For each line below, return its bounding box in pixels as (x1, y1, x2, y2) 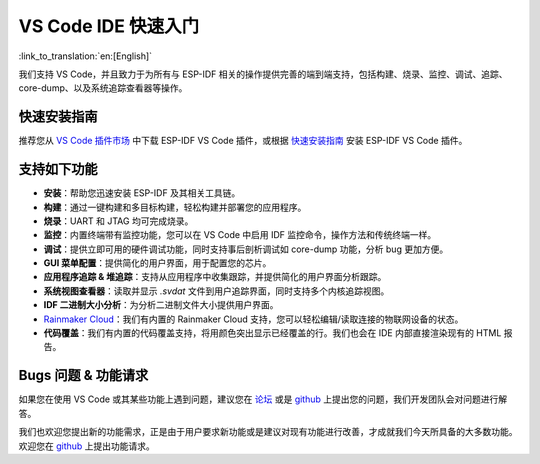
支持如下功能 (18, 161, 98, 178)
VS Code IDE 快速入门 (18, 15, 200, 37)
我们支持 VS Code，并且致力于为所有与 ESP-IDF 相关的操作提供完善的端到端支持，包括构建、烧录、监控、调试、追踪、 (18, 68, 509, 80)
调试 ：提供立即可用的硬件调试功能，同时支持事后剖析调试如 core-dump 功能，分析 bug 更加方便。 (43, 243, 449, 255)
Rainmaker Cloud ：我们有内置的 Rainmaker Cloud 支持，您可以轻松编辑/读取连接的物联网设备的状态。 (43, 313, 464, 325)
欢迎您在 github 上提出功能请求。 (18, 440, 155, 452)
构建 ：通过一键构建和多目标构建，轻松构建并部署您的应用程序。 (43, 201, 307, 213)
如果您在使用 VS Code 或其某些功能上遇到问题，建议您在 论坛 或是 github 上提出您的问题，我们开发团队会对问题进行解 (18, 393, 508, 405)
